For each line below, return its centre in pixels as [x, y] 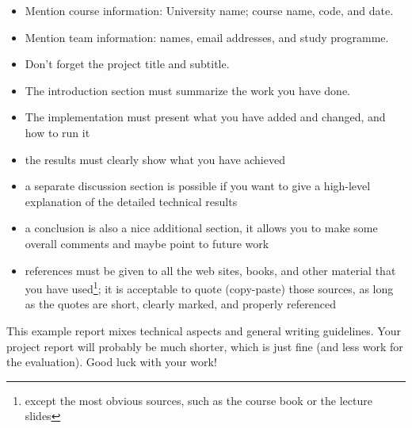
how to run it [57, 132]
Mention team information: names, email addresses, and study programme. [207, 37]
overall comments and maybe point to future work [147, 243]
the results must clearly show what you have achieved [155, 159]
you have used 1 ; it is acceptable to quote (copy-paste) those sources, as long [209, 287]
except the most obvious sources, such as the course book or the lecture [198, 400]
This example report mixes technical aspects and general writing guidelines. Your [204, 330]
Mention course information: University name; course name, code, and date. [209, 10]
